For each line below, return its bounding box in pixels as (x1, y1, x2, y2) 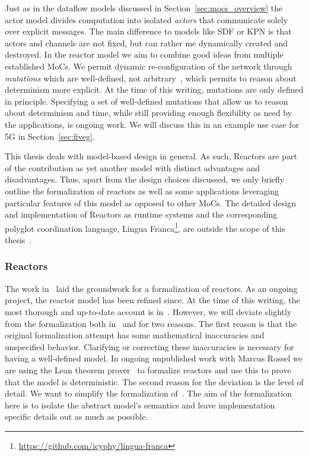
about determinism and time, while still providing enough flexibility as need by (5, 106, 292, 119)
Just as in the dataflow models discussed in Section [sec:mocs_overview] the (5, 2, 283, 14)
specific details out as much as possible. (5, 410, 148, 423)
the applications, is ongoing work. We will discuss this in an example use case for (5, 118, 300, 130)
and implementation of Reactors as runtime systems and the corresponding (5, 208, 278, 221)
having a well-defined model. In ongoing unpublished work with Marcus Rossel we (5, 352, 302, 364)
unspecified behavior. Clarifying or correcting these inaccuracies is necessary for (5, 340, 294, 353)
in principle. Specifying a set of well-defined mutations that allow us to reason (5, 95, 288, 107)
